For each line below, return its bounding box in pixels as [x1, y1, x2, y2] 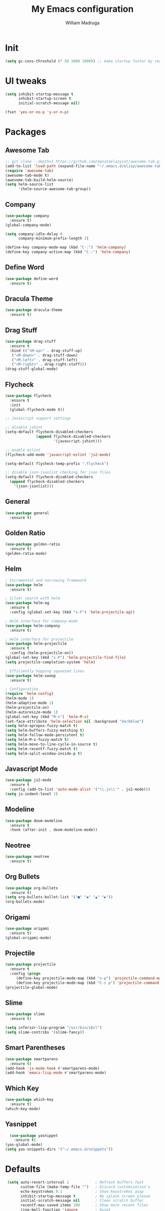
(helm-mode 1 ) [5, 696, 34, 701]
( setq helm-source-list [5, 182, 54, 187]
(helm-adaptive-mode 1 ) [5, 700, 54, 705]
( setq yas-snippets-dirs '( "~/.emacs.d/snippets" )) [5, 1147, 113, 1152]
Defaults [5, 1164, 41, 1175]
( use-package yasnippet [9, 1133, 58, 1138]
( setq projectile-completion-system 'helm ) [5, 659, 96, 665]
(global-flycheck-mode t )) [9, 407, 65, 412]
